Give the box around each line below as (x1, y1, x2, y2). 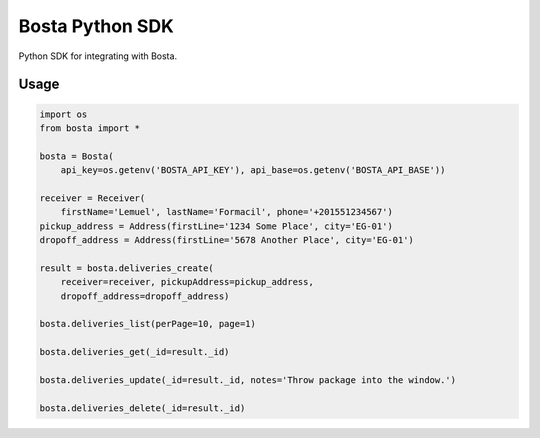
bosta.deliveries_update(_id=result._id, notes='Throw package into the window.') (39, 374, 457, 385)
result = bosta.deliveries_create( (39, 262, 214, 274)
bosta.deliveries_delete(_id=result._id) (39, 402, 246, 414)
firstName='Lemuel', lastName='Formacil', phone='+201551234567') (60, 206, 394, 218)
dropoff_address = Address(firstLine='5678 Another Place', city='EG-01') (39, 235, 415, 246)
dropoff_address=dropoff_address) (60, 290, 230, 302)
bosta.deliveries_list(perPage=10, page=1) (39, 318, 257, 330)
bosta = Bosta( (39, 150, 114, 162)
